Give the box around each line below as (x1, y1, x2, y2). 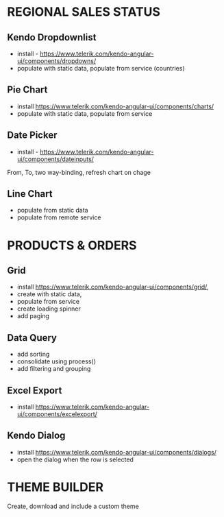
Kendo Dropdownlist (7, 32, 97, 43)
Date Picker (7, 130, 58, 141)
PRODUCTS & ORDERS (7, 237, 137, 253)
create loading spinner (16, 304, 81, 313)
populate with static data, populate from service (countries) (16, 64, 185, 72)
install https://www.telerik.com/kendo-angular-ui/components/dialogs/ (16, 448, 217, 456)
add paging (16, 312, 50, 320)
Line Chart (7, 188, 53, 200)
